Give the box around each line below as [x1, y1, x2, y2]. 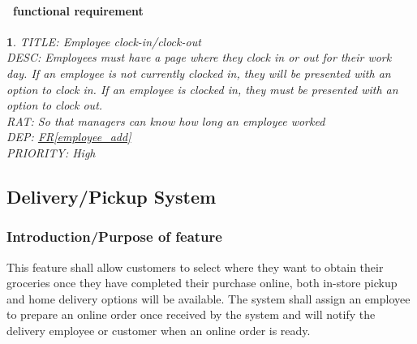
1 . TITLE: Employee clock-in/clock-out [6, 32, 201, 49]
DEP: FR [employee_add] [6, 128, 131, 145]
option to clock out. [6, 97, 103, 114]
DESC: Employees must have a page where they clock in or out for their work [6, 49, 392, 66]
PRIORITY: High [6, 144, 96, 161]
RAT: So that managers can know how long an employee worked [6, 112, 325, 129]
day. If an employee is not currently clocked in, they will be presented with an [6, 64, 391, 81]
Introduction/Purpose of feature [6, 226, 222, 247]
